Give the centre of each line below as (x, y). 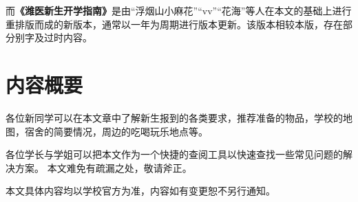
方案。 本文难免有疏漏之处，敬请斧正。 (103, 167)
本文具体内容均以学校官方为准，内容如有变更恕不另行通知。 (140, 191)
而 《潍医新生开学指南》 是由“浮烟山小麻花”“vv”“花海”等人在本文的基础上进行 (179, 10)
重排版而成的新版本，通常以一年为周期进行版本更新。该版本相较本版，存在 (174, 24)
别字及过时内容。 (53, 37)
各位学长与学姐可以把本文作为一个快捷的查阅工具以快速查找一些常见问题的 (174, 154)
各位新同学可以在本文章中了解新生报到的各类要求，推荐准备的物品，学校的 (174, 117)
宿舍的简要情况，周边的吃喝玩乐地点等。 (116, 131)
